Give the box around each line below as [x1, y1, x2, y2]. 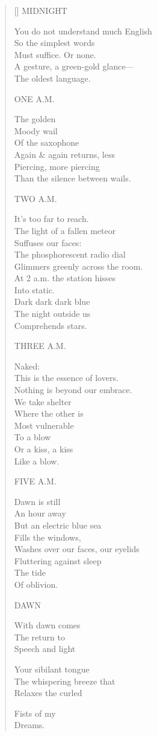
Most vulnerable [14, 418, 74, 431]
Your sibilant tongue [14, 662, 90, 675]
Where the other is [14, 407, 84, 420]
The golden [14, 112, 56, 125]
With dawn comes [14, 619, 81, 631]
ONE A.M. [14, 92, 55, 105]
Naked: [14, 359, 40, 372]
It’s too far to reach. [14, 212, 89, 225]
